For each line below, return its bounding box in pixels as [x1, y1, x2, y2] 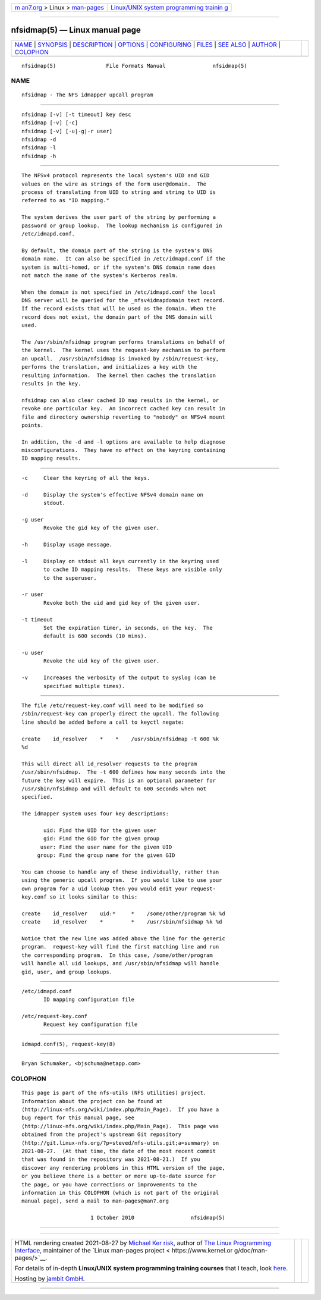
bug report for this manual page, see [21, 1114, 135, 1121]
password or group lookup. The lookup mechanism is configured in [21, 222, 222, 229]
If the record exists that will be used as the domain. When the [21, 305, 216, 312]
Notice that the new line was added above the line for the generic [21, 935, 225, 942]
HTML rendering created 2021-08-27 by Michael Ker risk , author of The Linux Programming [14, 1239, 272, 1247]
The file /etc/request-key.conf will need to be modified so [21, 702, 203, 709]
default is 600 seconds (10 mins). [43, 633, 147, 639]
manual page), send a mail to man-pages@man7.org [21, 1198, 169, 1204]
